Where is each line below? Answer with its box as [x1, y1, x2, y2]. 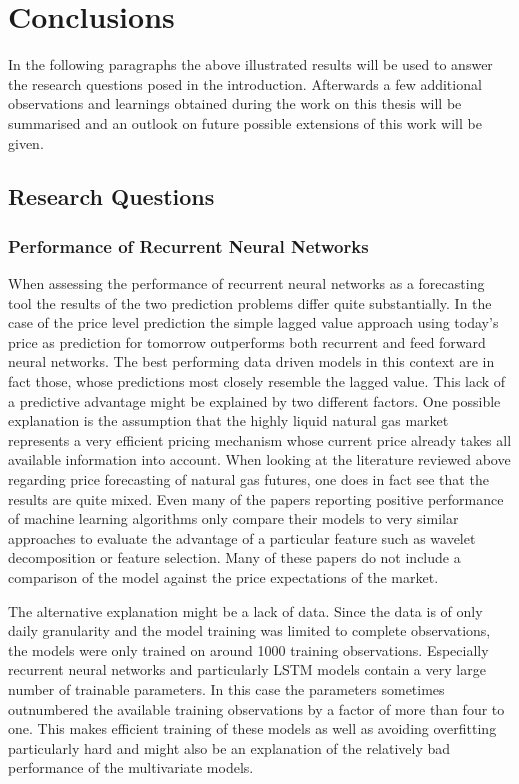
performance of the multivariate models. [8, 757, 254, 778]
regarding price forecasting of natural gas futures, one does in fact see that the [8, 469, 489, 490]
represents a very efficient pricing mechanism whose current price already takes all [8, 429, 512, 450]
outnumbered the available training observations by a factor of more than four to [8, 698, 505, 719]
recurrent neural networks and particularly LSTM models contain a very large [8, 659, 486, 680]
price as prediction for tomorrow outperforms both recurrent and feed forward [8, 331, 486, 352]
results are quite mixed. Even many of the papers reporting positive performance [8, 488, 504, 509]
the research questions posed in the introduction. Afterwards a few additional [8, 73, 482, 94]
